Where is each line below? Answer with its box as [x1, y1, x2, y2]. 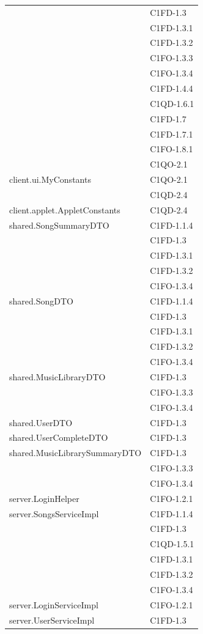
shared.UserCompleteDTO [9, 431, 108, 444]
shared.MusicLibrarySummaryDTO [9, 446, 142, 459]
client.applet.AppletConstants [9, 203, 120, 216]
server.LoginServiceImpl [9, 598, 98, 611]
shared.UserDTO [9, 416, 73, 429]
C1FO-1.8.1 [150, 142, 193, 155]
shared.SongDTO [9, 294, 73, 307]
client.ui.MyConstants [9, 173, 91, 186]
